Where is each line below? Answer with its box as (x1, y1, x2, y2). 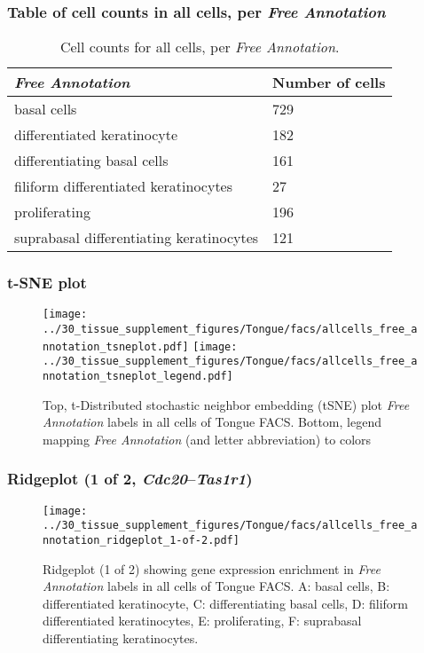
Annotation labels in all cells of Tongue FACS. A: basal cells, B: (43, 577, 390, 595)
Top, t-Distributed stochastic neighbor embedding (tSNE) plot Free (43, 395, 410, 413)
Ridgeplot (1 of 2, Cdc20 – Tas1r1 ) (7, 468, 253, 490)
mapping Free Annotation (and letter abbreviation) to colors (43, 429, 372, 448)
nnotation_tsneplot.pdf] (43, 340, 189, 353)
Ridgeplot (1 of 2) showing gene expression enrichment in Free (43, 559, 381, 578)
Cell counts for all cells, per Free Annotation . (59, 36, 340, 58)
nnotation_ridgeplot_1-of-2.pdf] (43, 534, 239, 547)
